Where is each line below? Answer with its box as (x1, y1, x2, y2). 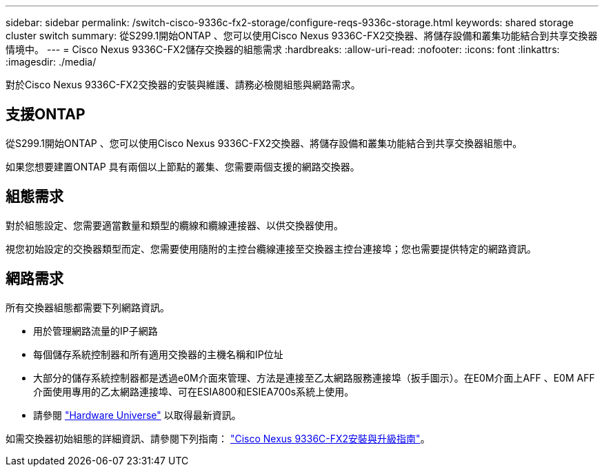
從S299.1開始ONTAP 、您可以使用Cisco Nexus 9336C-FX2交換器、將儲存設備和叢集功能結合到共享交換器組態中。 (6, 137, 523, 149)
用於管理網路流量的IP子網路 (33, 324, 158, 337)
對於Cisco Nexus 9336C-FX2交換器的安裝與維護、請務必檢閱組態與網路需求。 (6, 79, 361, 90)
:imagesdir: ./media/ (6, 56, 97, 68)
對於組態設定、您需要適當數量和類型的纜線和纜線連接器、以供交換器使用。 (6, 219, 343, 231)
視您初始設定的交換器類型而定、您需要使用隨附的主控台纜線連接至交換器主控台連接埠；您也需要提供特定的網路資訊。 (6, 242, 536, 255)
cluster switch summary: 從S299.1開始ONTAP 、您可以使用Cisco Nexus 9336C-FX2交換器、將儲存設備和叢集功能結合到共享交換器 (6, 30, 598, 41)
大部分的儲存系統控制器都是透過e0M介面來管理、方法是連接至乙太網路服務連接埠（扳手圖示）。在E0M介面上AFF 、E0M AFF (33, 371, 595, 384)
